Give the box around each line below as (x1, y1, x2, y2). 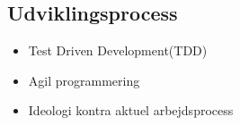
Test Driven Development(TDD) (28, 41, 208, 60)
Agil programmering (28, 71, 140, 89)
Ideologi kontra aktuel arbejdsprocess (28, 101, 234, 120)
